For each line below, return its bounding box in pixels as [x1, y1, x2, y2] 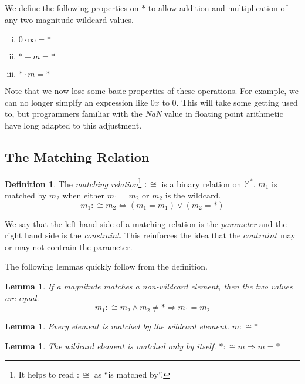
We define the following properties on [5, 2, 139, 14]
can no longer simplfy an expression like [5, 96, 148, 108]
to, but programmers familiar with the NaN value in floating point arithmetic [5, 107, 283, 120]
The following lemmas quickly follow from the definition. [5, 260, 208, 272]
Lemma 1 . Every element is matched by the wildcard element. [5, 320, 229, 332]
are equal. [5, 291, 39, 304]
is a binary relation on [161, 177, 242, 190]
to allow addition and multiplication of [148, 2, 287, 14]
